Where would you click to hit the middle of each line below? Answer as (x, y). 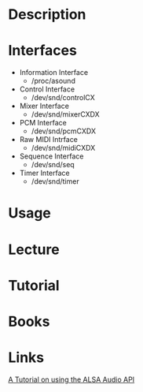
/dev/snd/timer (55, 181)
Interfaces (42, 51)
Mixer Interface (44, 106)
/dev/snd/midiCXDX (63, 148)
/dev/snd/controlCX (63, 98)
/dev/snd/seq (53, 165)
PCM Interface (43, 123)
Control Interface (47, 89)
